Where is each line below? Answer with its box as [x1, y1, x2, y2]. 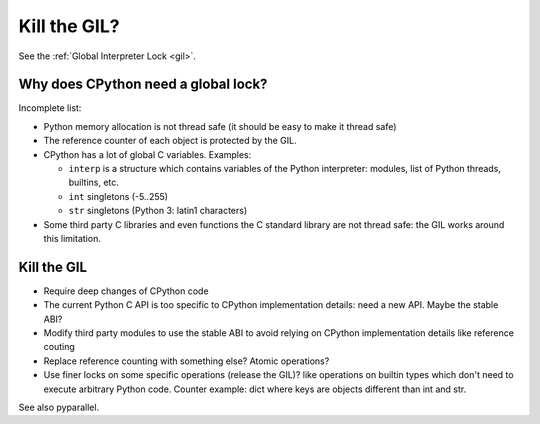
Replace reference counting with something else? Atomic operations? [43, 355, 330, 367]
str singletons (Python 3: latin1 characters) [68, 205, 248, 217]
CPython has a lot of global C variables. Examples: [43, 148, 252, 160]
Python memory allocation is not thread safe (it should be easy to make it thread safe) [43, 120, 397, 132]
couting [43, 341, 75, 353]
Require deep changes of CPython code [43, 285, 209, 297]
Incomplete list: [18, 102, 82, 114]
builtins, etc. [68, 176, 120, 189]
